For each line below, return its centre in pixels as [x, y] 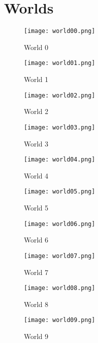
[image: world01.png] [60, 63]
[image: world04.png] [60, 160]
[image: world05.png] [60, 192]
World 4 [36, 175]
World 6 [36, 240]
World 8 [36, 304]
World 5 [36, 208]
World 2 [36, 111]
